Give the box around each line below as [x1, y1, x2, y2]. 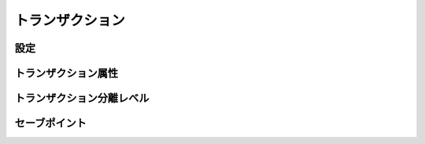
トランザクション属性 [14, 67, 118, 80]
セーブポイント [14, 117, 87, 130]
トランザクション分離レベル [14, 92, 150, 105]
